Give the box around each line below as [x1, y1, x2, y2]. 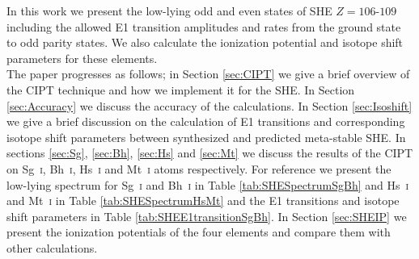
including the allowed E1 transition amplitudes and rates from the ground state [6, 18, 401, 35]
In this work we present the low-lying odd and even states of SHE [6, 2, 332, 19]
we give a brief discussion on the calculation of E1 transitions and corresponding [6, 113, 405, 130]
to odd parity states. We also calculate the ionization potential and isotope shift [6, 34, 404, 51]
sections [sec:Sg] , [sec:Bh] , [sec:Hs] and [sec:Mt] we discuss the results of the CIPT [6, 144, 413, 161]
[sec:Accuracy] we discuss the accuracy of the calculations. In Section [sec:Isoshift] [6, 97, 413, 114]
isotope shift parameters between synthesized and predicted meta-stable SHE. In [6, 128, 406, 145]
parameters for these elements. [6, 49, 158, 66]
